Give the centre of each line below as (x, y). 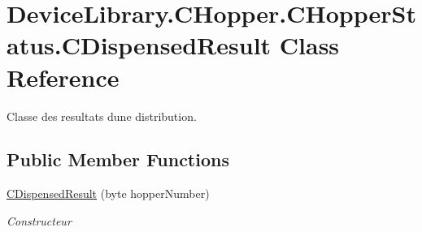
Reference (63, 77)
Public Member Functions (118, 159)
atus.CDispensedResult (139, 45)
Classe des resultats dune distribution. (102, 116)
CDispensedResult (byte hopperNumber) (108, 193)
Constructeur (39, 220)
